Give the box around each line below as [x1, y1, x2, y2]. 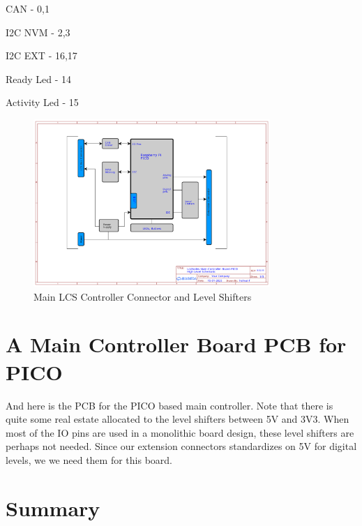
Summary [6, 493, 100, 522]
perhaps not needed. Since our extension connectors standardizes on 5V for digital [6, 439, 357, 453]
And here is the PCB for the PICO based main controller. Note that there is [6, 398, 333, 412]
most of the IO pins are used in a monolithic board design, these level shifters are [6, 425, 354, 439]
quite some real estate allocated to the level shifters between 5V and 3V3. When [6, 412, 349, 426]
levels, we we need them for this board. [6, 452, 172, 467]
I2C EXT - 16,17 [6, 48, 77, 63]
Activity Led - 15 [6, 95, 79, 110]
